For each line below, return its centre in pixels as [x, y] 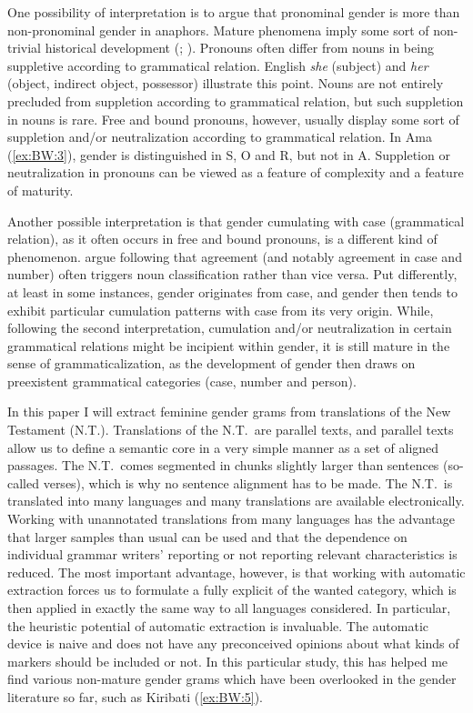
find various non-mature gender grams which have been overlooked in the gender [232, 679]
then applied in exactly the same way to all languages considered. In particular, [229, 608]
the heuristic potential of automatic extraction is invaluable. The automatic [218, 625]
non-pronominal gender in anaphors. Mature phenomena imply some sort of [218, 30]
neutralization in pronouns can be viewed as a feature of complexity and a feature [236, 172]
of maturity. [40, 190]
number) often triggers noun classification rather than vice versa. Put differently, [232, 274]
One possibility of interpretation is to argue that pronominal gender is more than [234, 12]
